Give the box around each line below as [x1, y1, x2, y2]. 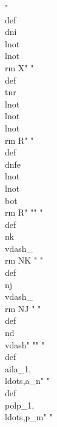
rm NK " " [5, 254, 44, 267]
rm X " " [5, 61, 34, 74]
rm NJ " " [5, 302, 41, 315]
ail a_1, [5, 362, 32, 375]
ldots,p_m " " [5, 410, 53, 423]
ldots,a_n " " [5, 374, 50, 387]
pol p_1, [5, 398, 35, 411]
